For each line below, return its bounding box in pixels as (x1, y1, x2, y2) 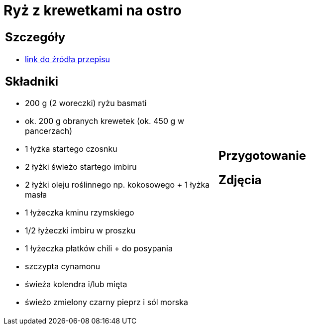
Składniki (5, 74, 59, 89)
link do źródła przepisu (25, 54, 110, 64)
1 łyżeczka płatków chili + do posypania (25, 243, 173, 254)
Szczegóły (5, 29, 66, 44)
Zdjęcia (218, 172, 262, 187)
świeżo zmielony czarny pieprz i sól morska (25, 297, 188, 308)
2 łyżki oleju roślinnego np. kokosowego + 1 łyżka (25, 180, 210, 190)
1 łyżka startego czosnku (25, 144, 117, 154)
